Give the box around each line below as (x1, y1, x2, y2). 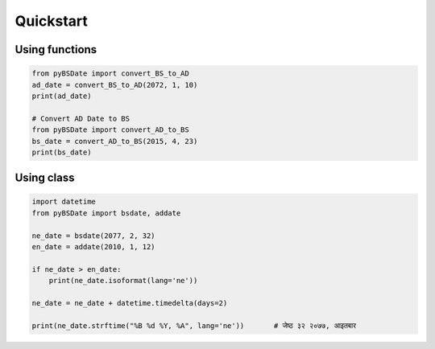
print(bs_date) (31, 147, 92, 157)
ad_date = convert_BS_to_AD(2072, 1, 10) (31, 80, 198, 89)
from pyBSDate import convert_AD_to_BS (31, 125, 189, 134)
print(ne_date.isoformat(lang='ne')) (48, 276, 198, 285)
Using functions (14, 43, 97, 56)
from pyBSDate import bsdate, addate (31, 208, 181, 217)
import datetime (31, 197, 97, 207)
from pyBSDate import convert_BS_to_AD (31, 69, 189, 78)
